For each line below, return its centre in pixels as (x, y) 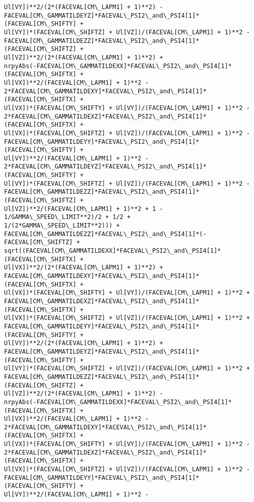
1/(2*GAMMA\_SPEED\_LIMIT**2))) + (62, 226)
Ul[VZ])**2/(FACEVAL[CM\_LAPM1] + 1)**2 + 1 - (84, 209)
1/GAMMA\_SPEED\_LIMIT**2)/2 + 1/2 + (67, 217)
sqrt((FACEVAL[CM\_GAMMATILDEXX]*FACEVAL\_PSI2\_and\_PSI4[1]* (113, 251)
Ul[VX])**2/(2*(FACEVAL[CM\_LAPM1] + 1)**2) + (84, 268)
